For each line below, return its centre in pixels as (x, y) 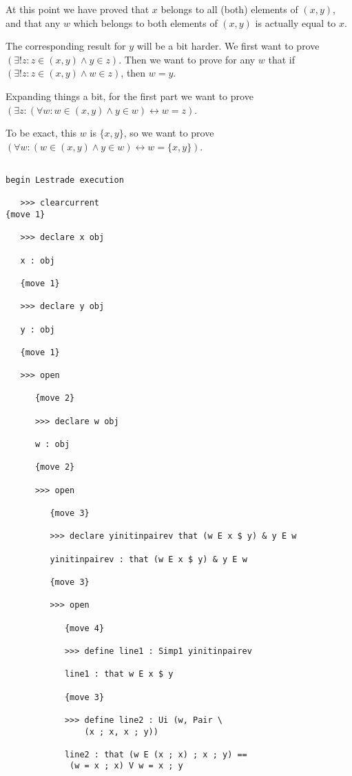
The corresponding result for (66, 46)
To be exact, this (41, 133)
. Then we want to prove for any (187, 59)
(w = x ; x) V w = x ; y (126, 766)
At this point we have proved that (77, 9)
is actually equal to (296, 22)
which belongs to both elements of (145, 22)
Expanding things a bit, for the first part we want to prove (130, 96)
